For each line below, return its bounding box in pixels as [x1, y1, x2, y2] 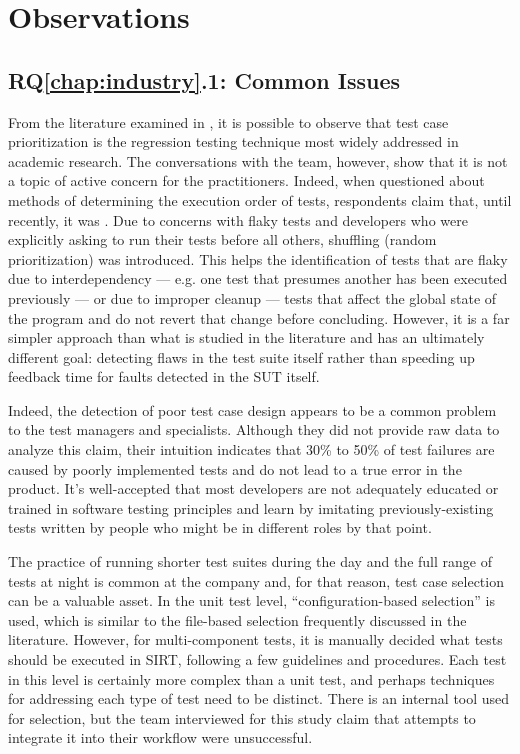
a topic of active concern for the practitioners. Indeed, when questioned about [8, 170, 485, 191]
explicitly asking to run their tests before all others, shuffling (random [8, 229, 437, 250]
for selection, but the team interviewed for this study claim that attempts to [8, 707, 476, 728]
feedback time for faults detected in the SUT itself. [8, 366, 320, 387]
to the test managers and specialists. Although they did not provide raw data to [8, 419, 500, 440]
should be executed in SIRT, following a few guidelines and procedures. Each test [8, 649, 507, 670]
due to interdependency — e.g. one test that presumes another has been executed [8, 268, 508, 289]
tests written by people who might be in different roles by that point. [8, 517, 432, 538]
